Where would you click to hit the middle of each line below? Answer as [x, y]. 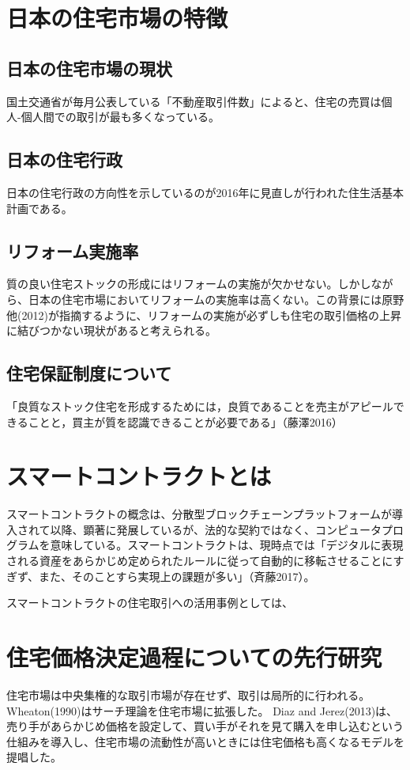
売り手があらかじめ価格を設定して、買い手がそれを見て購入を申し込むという [205, 726]
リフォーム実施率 [73, 250]
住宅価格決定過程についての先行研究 [194, 657]
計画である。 [39, 208]
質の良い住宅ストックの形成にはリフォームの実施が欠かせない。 [172, 284]
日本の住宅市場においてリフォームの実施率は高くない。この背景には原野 [216, 299]
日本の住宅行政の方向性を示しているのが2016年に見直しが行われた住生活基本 [205, 192]
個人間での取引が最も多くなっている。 [120, 117]
